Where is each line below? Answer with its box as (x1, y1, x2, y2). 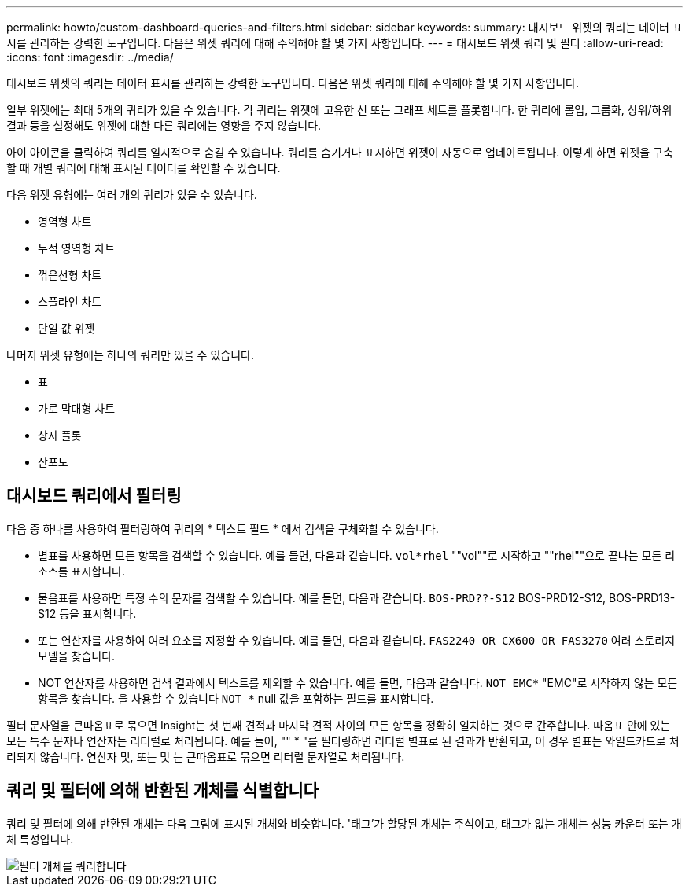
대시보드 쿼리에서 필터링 (6, 486, 182, 506)
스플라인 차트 (38, 295, 102, 308)
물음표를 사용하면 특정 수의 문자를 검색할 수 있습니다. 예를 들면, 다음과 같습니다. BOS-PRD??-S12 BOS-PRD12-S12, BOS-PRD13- (38, 590, 676, 605)
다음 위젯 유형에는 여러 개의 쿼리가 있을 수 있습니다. (6, 188, 257, 201)
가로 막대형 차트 (38, 402, 116, 415)
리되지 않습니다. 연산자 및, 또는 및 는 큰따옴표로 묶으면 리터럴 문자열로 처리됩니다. (6, 749, 405, 763)
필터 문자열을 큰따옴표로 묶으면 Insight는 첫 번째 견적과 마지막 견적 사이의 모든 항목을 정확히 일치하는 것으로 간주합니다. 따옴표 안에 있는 (6, 718, 671, 732)
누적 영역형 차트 (38, 241, 116, 255)
